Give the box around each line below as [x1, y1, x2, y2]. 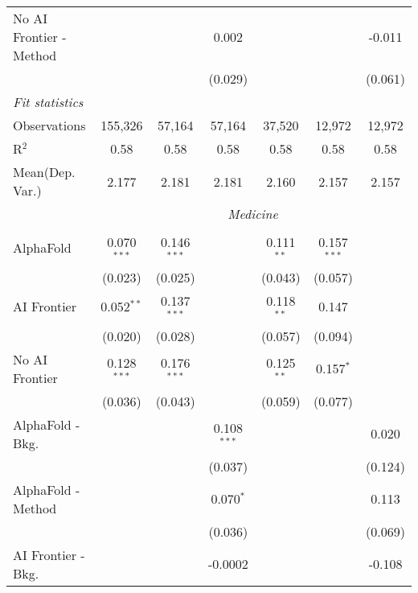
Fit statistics [13, 93, 84, 111]
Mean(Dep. [13, 163, 76, 181]
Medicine [227, 204, 278, 223]
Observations [13, 116, 86, 134]
